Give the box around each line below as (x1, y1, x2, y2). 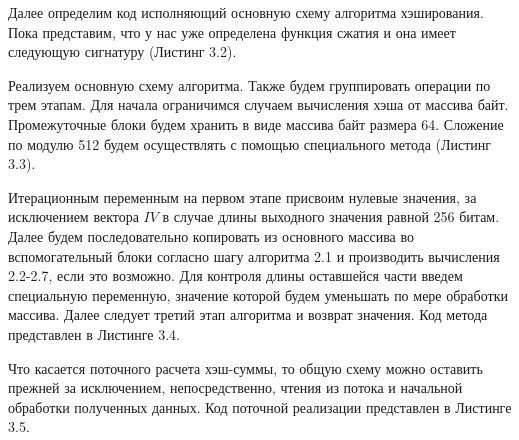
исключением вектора (8, 206, 139, 227)
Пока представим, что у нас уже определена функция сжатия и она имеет (8, 21, 456, 42)
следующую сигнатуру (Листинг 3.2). (8, 41, 237, 62)
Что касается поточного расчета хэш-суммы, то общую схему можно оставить (8, 357, 483, 378)
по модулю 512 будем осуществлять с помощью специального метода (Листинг (8, 133, 492, 154)
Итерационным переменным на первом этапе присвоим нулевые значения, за (8, 186, 477, 207)
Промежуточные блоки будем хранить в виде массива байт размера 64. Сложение (8, 113, 504, 134)
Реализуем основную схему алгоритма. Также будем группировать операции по (8, 74, 491, 95)
